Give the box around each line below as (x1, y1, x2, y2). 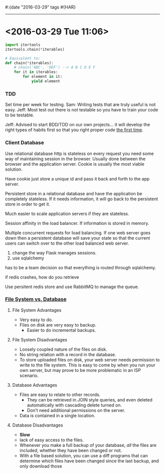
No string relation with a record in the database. (19, 351, 116, 357)
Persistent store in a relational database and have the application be (5, 190, 142, 196)
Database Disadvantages (12, 422, 63, 428)
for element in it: (23, 74, 63, 79)
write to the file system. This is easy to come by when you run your (19, 362, 156, 368)
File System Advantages (12, 307, 61, 313)
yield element (31, 79, 60, 84)
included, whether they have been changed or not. (19, 447, 122, 453)
